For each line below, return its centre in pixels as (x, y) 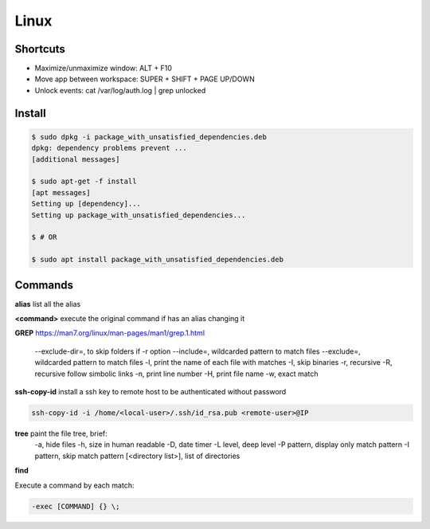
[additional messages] (76, 159)
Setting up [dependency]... (86, 204)
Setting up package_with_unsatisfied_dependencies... (139, 215)
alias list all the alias (48, 304)
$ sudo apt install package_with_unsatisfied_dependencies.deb (158, 260)
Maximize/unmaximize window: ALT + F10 (104, 69)
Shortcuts (40, 49)
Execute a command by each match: (74, 485)
